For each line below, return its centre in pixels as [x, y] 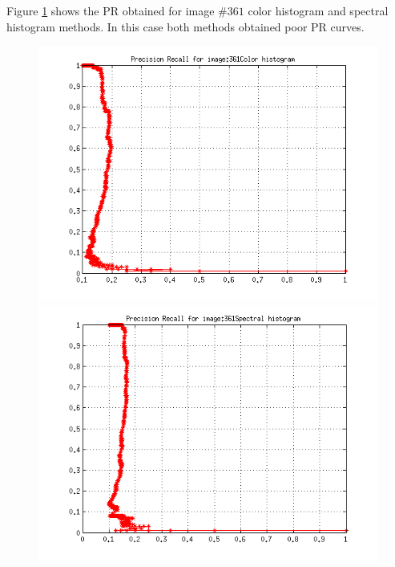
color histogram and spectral [318, 10]
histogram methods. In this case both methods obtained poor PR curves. [185, 26]
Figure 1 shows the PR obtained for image [111, 10]
